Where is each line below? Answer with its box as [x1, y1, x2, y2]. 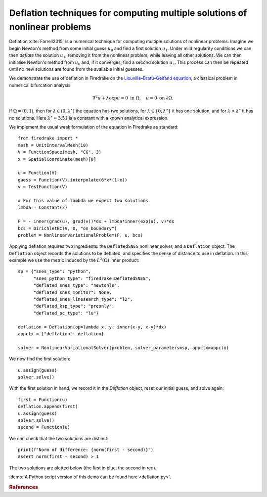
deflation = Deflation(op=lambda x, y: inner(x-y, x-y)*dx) [18, 324, 167, 330]
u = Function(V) [18, 170, 57, 176]
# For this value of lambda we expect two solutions [18, 198, 148, 203]
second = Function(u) [18, 424, 70, 430]
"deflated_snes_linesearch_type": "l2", [33, 297, 133, 302]
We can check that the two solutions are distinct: [9, 435, 109, 441]
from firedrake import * [18, 136, 78, 141]
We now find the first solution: [9, 356, 71, 362]
